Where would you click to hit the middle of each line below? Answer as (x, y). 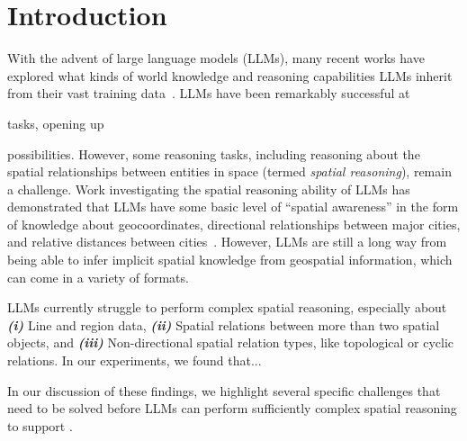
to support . (40, 425)
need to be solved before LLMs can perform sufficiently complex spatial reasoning (232, 408)
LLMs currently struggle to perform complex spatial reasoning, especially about (227, 307)
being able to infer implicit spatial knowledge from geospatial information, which (230, 260)
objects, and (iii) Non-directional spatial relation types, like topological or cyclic (231, 342)
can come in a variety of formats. (98, 277)
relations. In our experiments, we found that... (135, 360)
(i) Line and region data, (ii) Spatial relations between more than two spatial (224, 324)
